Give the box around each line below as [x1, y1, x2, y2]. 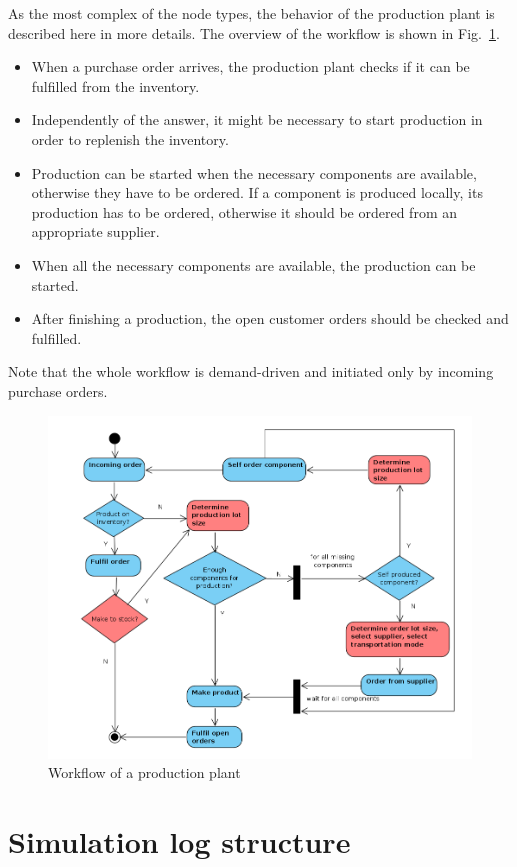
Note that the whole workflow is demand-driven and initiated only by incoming [8, 361, 494, 382]
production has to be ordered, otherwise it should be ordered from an [31, 201, 458, 222]
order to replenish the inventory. [31, 128, 229, 149]
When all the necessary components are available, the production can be [31, 254, 476, 275]
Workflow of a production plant [48, 762, 241, 783]
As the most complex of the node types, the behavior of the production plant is [8, 3, 495, 23]
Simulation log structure [8, 821, 351, 862]
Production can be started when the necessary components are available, [31, 162, 477, 183]
